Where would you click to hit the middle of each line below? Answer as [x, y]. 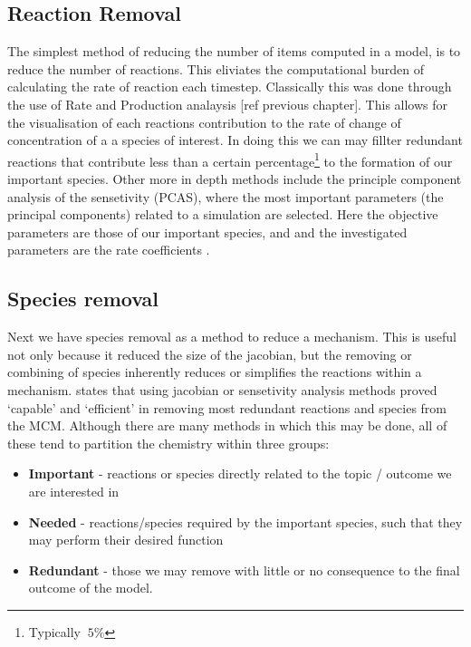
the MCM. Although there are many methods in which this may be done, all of [227, 425]
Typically [54, 631]
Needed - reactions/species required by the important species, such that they [245, 521]
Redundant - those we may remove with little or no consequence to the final [244, 570]
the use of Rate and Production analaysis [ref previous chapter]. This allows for [228, 104]
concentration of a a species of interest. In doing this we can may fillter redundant [235, 140]
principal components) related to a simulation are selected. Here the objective [223, 214]
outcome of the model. [91, 588]
